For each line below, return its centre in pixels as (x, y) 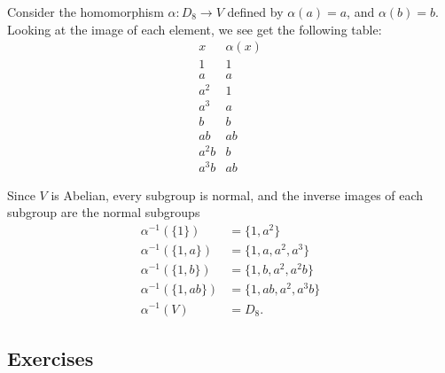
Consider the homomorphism (86, 12)
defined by (255, 12)
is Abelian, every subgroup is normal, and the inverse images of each (237, 194)
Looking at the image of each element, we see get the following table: (195, 29)
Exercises (51, 357)
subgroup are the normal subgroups (104, 212)
